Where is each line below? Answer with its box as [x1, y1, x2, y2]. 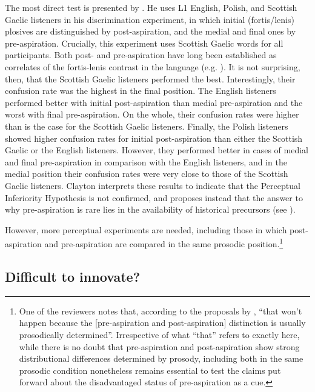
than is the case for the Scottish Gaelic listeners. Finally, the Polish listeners [5, 119, 288, 132]
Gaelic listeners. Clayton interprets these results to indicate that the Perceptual [5, 179, 300, 191]
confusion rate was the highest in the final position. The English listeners [5, 84, 276, 97]
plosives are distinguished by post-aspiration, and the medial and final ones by [5, 25, 296, 38]
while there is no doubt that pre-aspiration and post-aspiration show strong [19, 340, 300, 353]
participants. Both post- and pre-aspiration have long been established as [5, 48, 277, 61]
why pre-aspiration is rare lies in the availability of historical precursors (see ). [5, 203, 296, 216]
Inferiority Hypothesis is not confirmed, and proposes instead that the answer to [5, 191, 303, 204]
